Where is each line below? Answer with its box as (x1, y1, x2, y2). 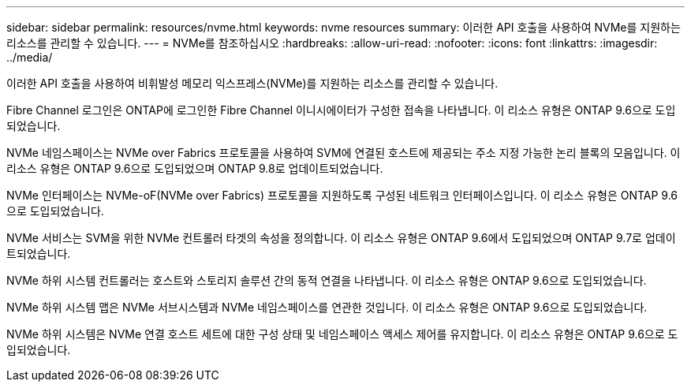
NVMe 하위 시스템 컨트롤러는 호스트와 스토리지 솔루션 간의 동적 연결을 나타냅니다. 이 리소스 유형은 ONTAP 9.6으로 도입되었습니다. (6, 274, 647, 287)
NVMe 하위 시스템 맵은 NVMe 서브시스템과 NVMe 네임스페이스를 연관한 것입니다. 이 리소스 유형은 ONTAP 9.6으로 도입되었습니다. (6, 300, 648, 314)
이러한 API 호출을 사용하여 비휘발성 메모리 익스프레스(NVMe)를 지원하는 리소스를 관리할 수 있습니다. (6, 76, 499, 90)
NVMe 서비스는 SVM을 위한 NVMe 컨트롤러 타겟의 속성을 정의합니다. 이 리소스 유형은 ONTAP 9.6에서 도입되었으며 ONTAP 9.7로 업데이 (6, 231, 676, 244)
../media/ (6, 50, 53, 64)
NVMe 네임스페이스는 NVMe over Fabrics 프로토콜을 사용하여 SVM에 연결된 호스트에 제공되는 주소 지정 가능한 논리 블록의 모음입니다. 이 (6, 146, 681, 159)
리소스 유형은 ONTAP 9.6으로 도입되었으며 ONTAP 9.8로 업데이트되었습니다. (6, 162, 383, 175)
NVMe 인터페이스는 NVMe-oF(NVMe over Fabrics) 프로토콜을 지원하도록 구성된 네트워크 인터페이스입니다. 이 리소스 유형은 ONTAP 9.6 (6, 188, 678, 202)
